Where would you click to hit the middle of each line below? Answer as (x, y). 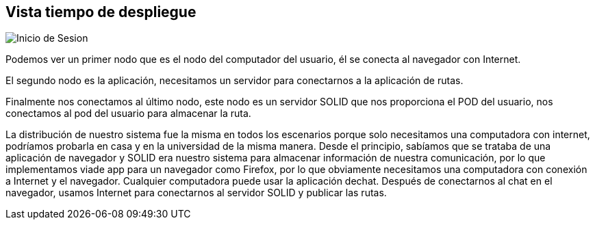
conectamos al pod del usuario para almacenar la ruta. (128, 114)
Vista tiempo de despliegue (101, 12)
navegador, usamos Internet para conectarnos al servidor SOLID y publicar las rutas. (196, 193)
